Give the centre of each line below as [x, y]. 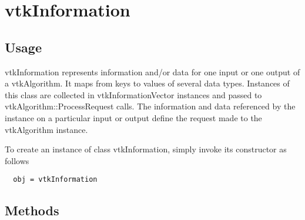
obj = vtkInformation [55, 180]
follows [17, 160]
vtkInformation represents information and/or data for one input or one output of [152, 71]
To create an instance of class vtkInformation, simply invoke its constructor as [146, 149]
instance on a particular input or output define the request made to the [133, 117]
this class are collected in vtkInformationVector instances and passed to [133, 94]
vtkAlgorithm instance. [46, 129]
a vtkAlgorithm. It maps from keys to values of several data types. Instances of [147, 83]
